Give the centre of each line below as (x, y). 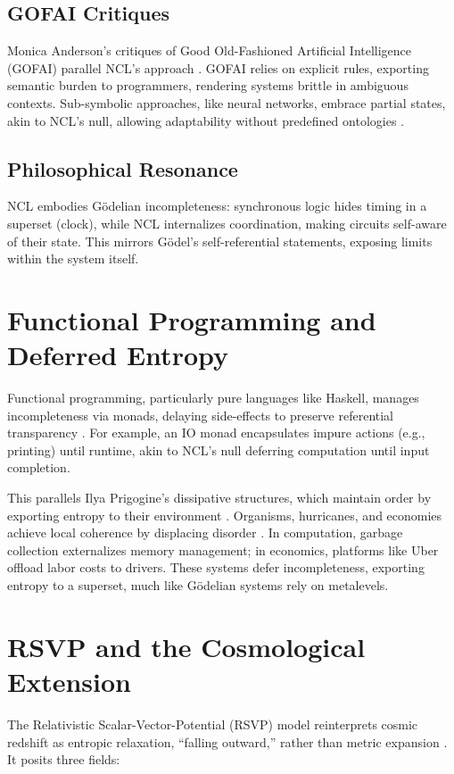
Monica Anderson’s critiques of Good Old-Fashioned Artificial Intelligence (210, 50)
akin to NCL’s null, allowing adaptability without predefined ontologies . (206, 120)
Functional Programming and (192, 319)
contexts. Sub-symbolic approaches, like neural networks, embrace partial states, (227, 102)
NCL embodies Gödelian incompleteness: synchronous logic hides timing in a (217, 206)
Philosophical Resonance (123, 168)
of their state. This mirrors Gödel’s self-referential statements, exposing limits (220, 241)
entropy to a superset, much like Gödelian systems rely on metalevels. (198, 585)
